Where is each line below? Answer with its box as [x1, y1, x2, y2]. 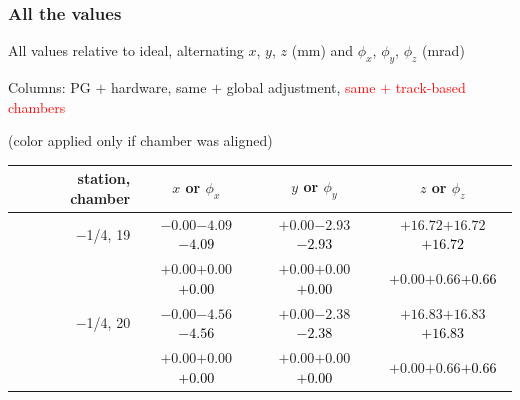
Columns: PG [8, 77, 91, 98]
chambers [8, 96, 66, 117]
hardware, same [111, 77, 207, 98]
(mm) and [291, 40, 354, 61]
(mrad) [422, 40, 465, 61]
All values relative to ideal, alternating [8, 40, 244, 61]
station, [77, 168, 131, 189]
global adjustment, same [226, 77, 376, 98]
